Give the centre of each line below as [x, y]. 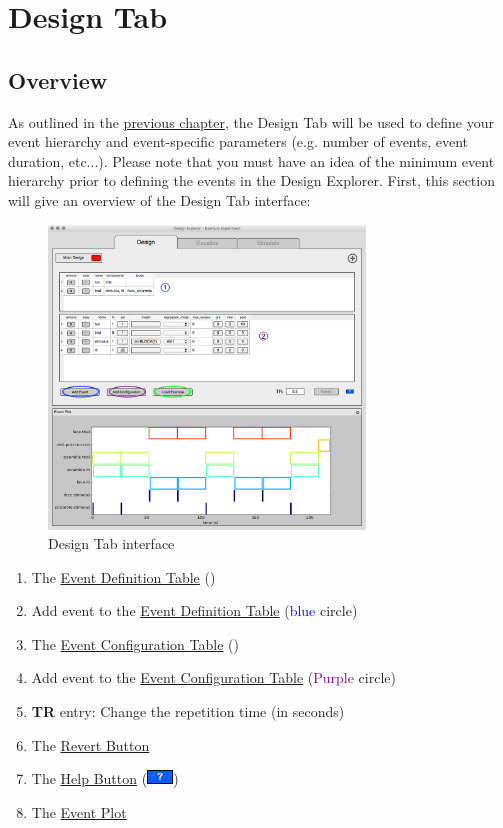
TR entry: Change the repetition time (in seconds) [188, 711]
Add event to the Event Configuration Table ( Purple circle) [213, 677]
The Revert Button [90, 744]
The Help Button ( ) [105, 778]
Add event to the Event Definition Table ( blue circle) [194, 610]
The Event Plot [79, 811]
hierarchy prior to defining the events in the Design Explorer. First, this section [251, 180]
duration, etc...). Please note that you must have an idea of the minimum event [251, 160]
